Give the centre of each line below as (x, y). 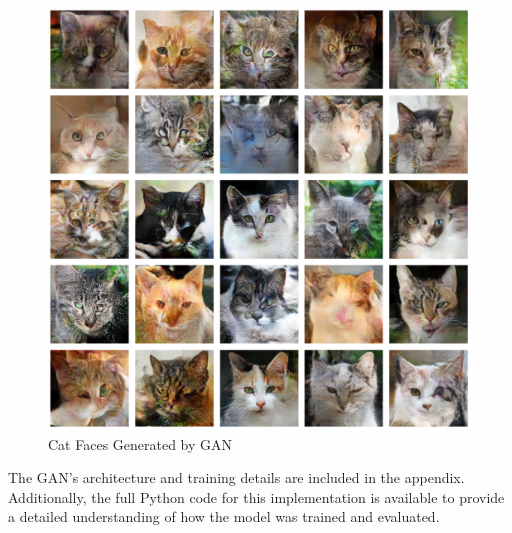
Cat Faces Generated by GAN (140, 443)
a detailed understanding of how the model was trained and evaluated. (224, 516)
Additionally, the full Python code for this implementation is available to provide (256, 496)
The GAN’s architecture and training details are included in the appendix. (236, 477)
